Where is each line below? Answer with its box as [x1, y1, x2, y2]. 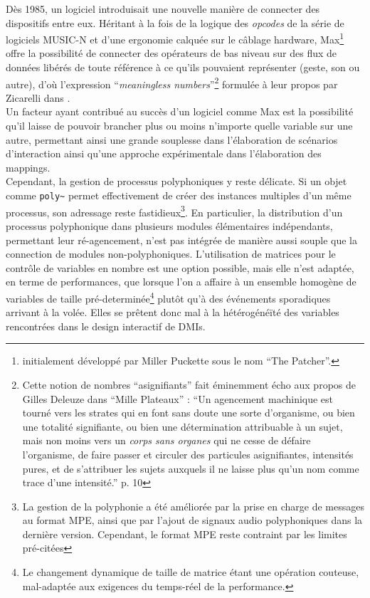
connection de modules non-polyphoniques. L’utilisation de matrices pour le [6, 246, 336, 261]
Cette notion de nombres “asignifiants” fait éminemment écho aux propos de [22, 377, 356, 392]
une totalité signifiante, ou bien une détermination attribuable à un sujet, [22, 419, 343, 434]
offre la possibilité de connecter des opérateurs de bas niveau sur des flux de [6, 46, 337, 61]
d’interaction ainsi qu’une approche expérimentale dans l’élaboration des [6, 146, 322, 161]
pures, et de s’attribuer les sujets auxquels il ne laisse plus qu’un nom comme [22, 461, 359, 476]
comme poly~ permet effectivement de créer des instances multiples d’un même [6, 188, 351, 203]
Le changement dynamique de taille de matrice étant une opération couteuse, [22, 565, 359, 579]
